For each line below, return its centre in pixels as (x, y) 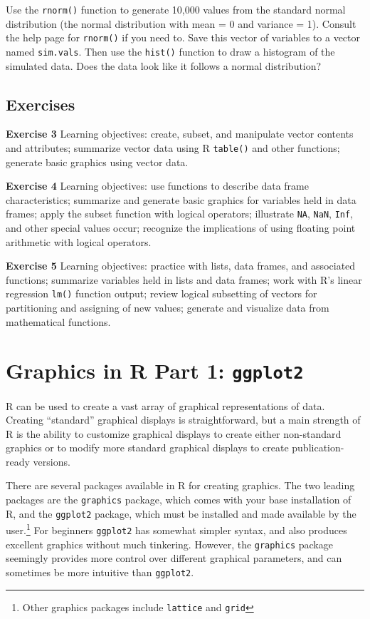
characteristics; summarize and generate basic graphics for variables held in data (181, 199)
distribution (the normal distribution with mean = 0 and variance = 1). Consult (181, 23)
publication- (318, 447)
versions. (52, 461)
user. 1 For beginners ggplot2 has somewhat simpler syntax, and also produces (176, 529)
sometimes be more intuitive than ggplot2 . (100, 572)
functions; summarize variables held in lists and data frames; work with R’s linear (184, 279)
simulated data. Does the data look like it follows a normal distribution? (164, 65)
